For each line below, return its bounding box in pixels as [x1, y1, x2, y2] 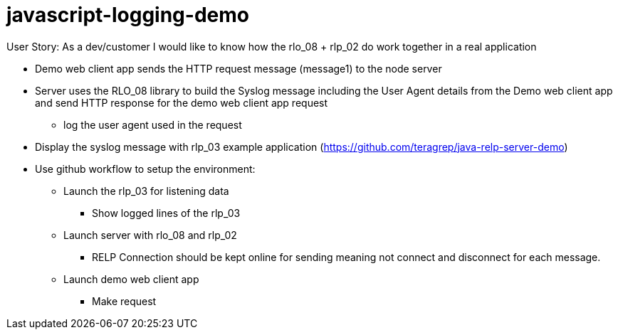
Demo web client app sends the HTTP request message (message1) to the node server [35, 62, 442, 75]
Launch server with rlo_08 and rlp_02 [63, 228, 237, 241]
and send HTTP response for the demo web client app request [35, 96, 328, 109]
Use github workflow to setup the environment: [35, 162, 256, 175]
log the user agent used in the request [63, 118, 242, 131]
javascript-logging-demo [6, 3, 249, 27]
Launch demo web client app [63, 272, 199, 285]
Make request [92, 294, 157, 307]
